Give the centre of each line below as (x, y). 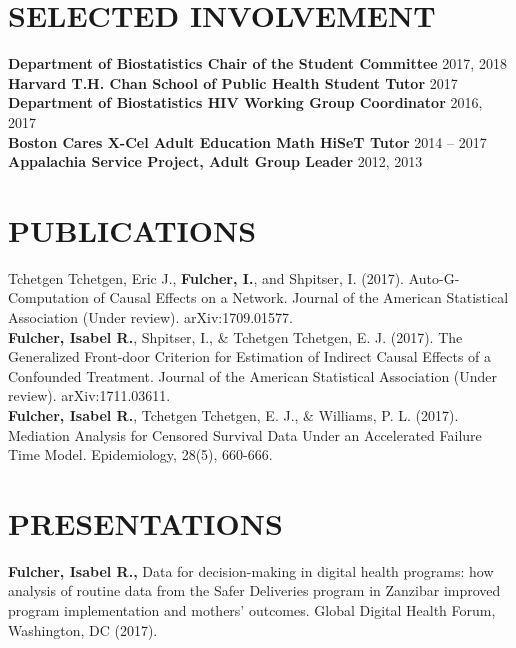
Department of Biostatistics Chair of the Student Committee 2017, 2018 (257, 63)
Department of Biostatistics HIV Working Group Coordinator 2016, (245, 102)
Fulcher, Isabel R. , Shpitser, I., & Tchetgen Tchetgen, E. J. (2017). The (235, 336)
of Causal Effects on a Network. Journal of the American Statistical (301, 297)
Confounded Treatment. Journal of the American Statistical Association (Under (253, 375)
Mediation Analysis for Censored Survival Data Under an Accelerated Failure (245, 434)
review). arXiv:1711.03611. (89, 395)
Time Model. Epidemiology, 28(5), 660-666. (140, 454)
